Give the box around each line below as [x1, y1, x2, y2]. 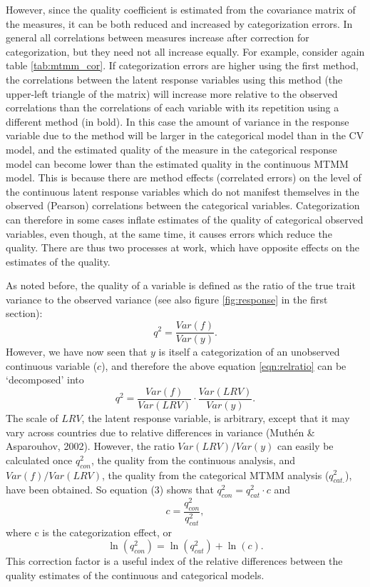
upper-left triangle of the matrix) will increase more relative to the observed [6, 86, 338, 101]
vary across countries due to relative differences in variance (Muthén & [6, 424, 315, 439]
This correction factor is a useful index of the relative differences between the [6, 553, 343, 568]
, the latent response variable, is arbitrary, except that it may [81, 410, 350, 425]
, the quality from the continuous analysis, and [91, 452, 296, 467]
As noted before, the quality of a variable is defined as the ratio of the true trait [6, 278, 356, 293]
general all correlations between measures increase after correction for [6, 30, 309, 45]
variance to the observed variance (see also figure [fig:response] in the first [6, 291, 328, 306]
